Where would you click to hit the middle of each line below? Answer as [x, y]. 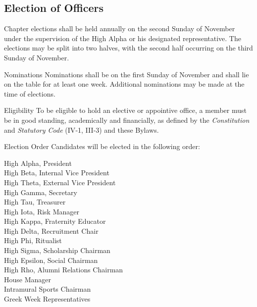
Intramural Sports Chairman [48, 289]
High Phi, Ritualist [33, 240]
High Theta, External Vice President [60, 182]
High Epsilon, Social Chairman [51, 260]
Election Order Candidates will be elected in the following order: [102, 146]
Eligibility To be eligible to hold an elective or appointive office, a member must [125, 110]
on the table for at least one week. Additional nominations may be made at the [124, 84]
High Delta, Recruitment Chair [51, 230]
